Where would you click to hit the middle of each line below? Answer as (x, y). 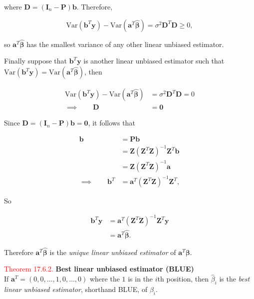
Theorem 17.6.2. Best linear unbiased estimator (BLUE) (99, 269)
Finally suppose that (35, 61)
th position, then (183, 279)
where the (105, 279)
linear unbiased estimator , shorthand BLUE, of (76, 289)
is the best (235, 279)
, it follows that (112, 123)
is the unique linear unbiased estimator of (113, 252)
